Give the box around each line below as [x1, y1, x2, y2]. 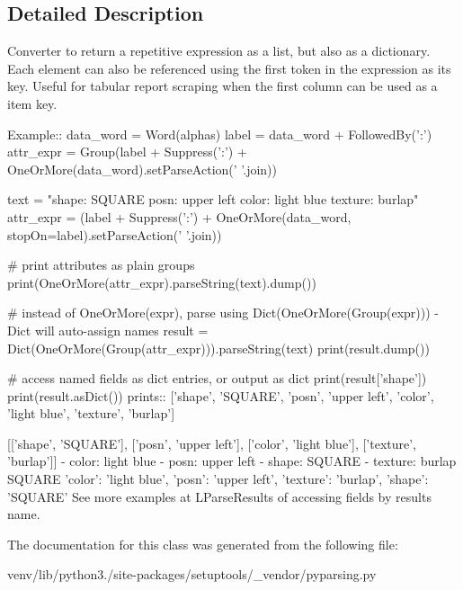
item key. [7, 94, 58, 112]
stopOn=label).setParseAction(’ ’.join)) [7, 225, 222, 244]
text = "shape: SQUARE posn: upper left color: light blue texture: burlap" [7, 190, 419, 209]
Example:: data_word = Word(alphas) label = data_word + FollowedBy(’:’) [7, 124, 432, 143]
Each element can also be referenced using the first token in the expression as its [7, 58, 451, 77]
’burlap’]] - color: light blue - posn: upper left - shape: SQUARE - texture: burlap [7, 451, 457, 470]
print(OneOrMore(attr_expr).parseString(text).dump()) [7, 273, 316, 291]
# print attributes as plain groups [7, 255, 195, 274]
